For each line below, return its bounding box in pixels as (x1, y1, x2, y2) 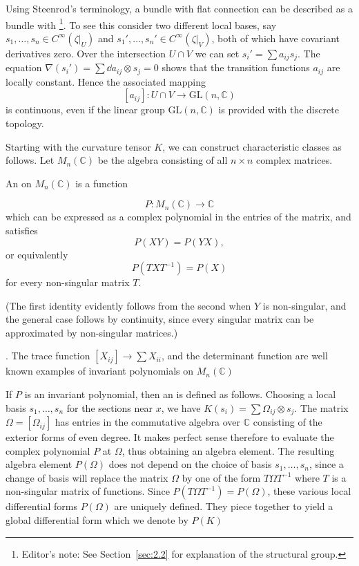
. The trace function (6, 348, 90, 363)
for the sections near (66, 400, 153, 415)
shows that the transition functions (162, 60, 310, 75)
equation (6, 60, 42, 75)
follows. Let (6, 153, 55, 167)
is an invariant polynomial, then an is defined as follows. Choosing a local (24, 387, 336, 402)
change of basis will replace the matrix (6, 470, 168, 484)
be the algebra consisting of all (97, 153, 228, 167)
